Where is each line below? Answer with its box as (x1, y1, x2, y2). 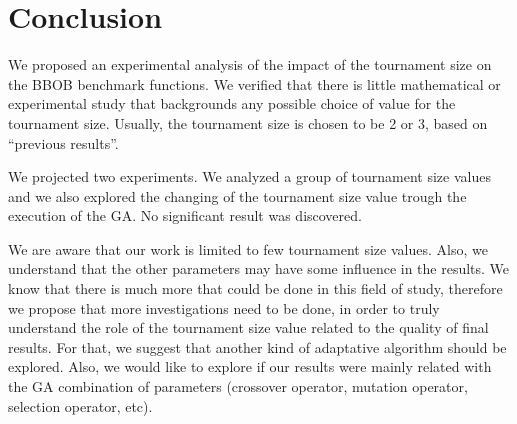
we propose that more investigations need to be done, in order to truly (8, 297, 440, 318)
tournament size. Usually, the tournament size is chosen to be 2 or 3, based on (8, 112, 488, 133)
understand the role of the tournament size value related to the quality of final (8, 317, 489, 338)
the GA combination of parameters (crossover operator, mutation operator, (8, 376, 468, 397)
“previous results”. (8, 132, 119, 153)
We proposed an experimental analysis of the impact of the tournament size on (8, 54, 492, 75)
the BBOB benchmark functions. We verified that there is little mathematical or (8, 73, 501, 94)
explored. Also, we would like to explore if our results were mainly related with (8, 356, 492, 377)
